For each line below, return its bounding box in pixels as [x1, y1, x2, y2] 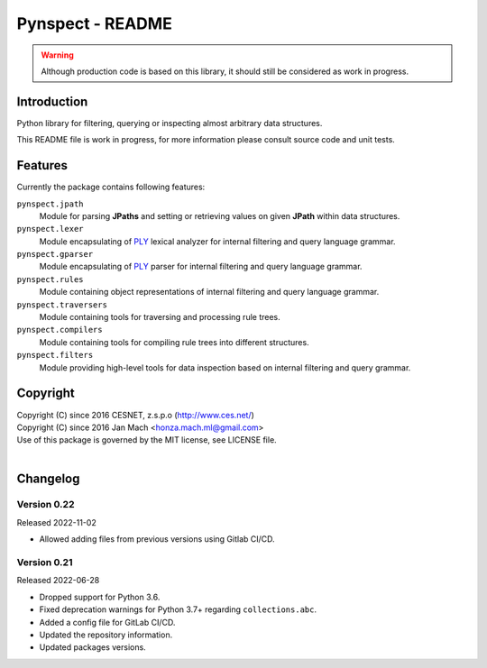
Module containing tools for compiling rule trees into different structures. [39, 336, 310, 347]
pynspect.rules [16, 274, 85, 284]
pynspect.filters [16, 350, 94, 361]
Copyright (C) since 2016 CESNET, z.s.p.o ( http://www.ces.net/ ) [16, 409, 254, 420]
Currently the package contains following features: [16, 181, 206, 193]
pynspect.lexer [16, 224, 85, 234]
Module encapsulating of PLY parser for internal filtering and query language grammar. [39, 261, 363, 272]
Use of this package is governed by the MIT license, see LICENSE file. [16, 435, 277, 445]
